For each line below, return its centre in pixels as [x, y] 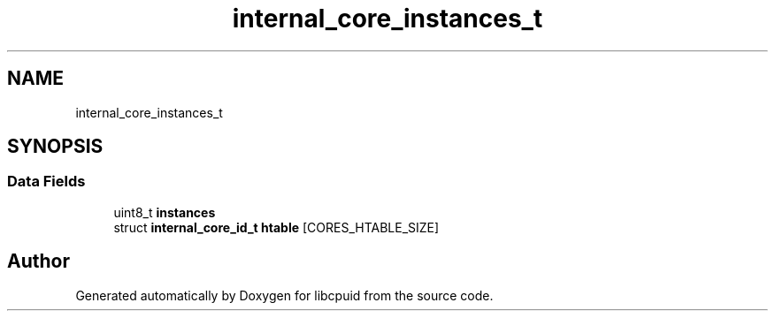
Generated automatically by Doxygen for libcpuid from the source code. [284, 295]
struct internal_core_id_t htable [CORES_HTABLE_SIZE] [276, 227]
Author [38, 261]
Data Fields [46, 182]
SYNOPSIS [55, 147]
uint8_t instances [165, 212]
